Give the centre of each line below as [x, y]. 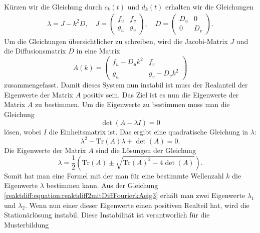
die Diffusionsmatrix [35, 51]
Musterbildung [27, 224]
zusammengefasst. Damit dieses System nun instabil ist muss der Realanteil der [126, 85]
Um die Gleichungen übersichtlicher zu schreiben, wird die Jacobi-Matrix [116, 41]
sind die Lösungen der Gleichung [146, 150]
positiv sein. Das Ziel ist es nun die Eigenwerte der [161, 94]
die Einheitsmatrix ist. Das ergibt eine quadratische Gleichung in [149, 131]
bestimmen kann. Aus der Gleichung [102, 185]
